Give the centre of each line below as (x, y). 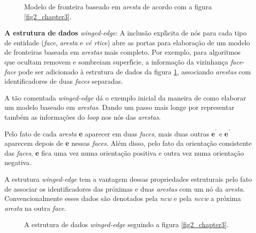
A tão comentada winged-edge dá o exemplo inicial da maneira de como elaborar (125, 97)
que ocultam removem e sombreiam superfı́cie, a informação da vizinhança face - (125, 61)
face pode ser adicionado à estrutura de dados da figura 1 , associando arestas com (128, 71)
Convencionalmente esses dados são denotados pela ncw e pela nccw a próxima (123, 198)
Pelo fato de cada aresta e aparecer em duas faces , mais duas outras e (110, 133)
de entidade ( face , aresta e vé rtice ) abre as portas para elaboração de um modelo (127, 42)
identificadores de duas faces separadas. (64, 81)
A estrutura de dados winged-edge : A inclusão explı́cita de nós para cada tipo (126, 33)
